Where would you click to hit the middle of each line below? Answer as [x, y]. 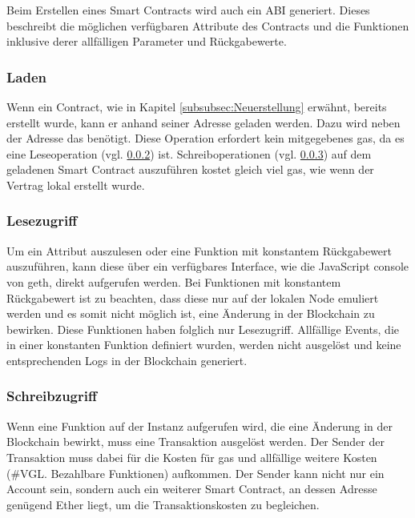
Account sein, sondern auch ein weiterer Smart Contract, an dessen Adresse [192, 489]
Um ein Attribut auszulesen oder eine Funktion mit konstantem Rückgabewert [199, 250]
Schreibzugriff [52, 396]
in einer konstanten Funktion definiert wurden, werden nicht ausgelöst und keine [204, 345]
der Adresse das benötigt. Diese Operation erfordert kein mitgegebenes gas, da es [205, 138]
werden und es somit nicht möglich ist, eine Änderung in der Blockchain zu [191, 313]
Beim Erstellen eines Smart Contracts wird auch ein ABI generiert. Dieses [188, 10]
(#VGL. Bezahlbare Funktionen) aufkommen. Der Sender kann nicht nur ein [195, 473]
